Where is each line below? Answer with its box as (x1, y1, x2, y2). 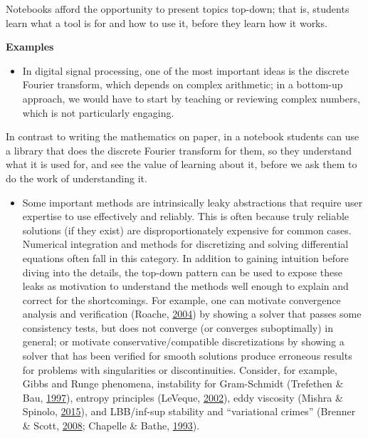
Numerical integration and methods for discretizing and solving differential (22, 236, 349, 251)
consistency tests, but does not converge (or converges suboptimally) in (22, 320, 333, 335)
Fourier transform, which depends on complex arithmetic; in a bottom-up (22, 77, 343, 92)
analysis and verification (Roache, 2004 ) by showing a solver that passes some (22, 306, 362, 321)
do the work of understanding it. (6, 170, 147, 185)
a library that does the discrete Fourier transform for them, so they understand (6, 142, 352, 157)
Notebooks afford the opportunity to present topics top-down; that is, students (6, 1, 349, 16)
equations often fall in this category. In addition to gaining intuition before (22, 250, 349, 265)
